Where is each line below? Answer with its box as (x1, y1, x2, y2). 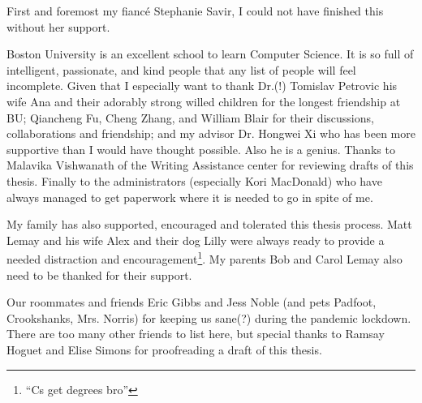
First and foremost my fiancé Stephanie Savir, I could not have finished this (6, 2, 384, 19)
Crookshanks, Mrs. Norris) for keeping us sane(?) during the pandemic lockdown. (6, 309, 411, 326)
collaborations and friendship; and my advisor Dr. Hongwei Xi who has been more (6, 125, 416, 142)
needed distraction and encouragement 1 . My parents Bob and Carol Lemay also (6, 248, 403, 267)
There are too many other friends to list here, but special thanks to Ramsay (6, 325, 385, 342)
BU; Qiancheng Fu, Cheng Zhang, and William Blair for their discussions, (6, 109, 374, 126)
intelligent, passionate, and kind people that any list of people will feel (6, 61, 356, 78)
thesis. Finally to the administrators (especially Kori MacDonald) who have (6, 172, 382, 189)
